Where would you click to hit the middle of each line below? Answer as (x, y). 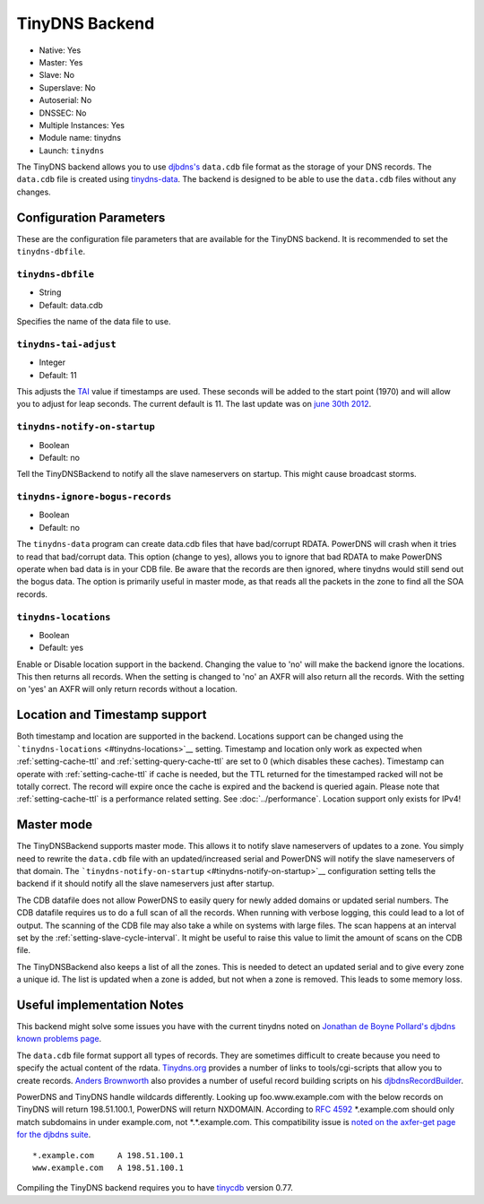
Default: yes (61, 648)
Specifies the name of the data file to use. (94, 322)
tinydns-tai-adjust (66, 344)
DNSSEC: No (63, 113)
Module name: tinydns (80, 138)
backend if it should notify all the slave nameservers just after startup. (146, 884)
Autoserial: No (65, 100)
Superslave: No (67, 87)
